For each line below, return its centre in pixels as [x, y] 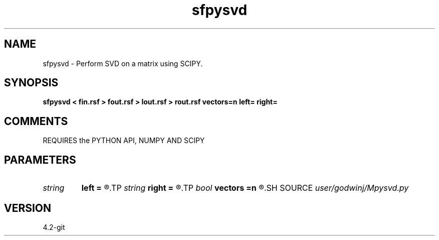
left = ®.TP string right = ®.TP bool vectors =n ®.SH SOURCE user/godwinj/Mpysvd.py [245, 188]
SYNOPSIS [31, 83]
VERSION [28, 208]
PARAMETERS [40, 160]
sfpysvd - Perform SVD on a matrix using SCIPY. [123, 63]
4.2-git [54, 227]
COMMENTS [36, 121]
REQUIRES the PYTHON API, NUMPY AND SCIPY [124, 141]
